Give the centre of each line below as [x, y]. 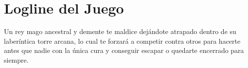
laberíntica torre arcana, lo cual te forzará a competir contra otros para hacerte [122, 41]
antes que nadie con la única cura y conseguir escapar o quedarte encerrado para [124, 50]
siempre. [16, 59]
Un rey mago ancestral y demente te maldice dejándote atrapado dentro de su [120, 31]
